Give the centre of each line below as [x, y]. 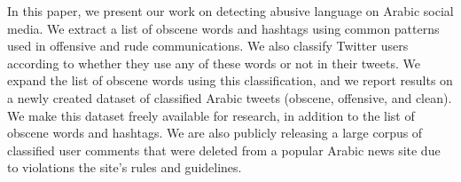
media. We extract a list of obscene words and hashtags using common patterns [223, 28]
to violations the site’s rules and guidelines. [125, 167]
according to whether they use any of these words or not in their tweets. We [214, 63]
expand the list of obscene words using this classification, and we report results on [230, 80]
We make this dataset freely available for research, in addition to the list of [211, 115]
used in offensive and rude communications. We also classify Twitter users [208, 46]
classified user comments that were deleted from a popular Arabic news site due [224, 150]
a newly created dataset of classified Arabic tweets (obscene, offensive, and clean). [230, 97]
